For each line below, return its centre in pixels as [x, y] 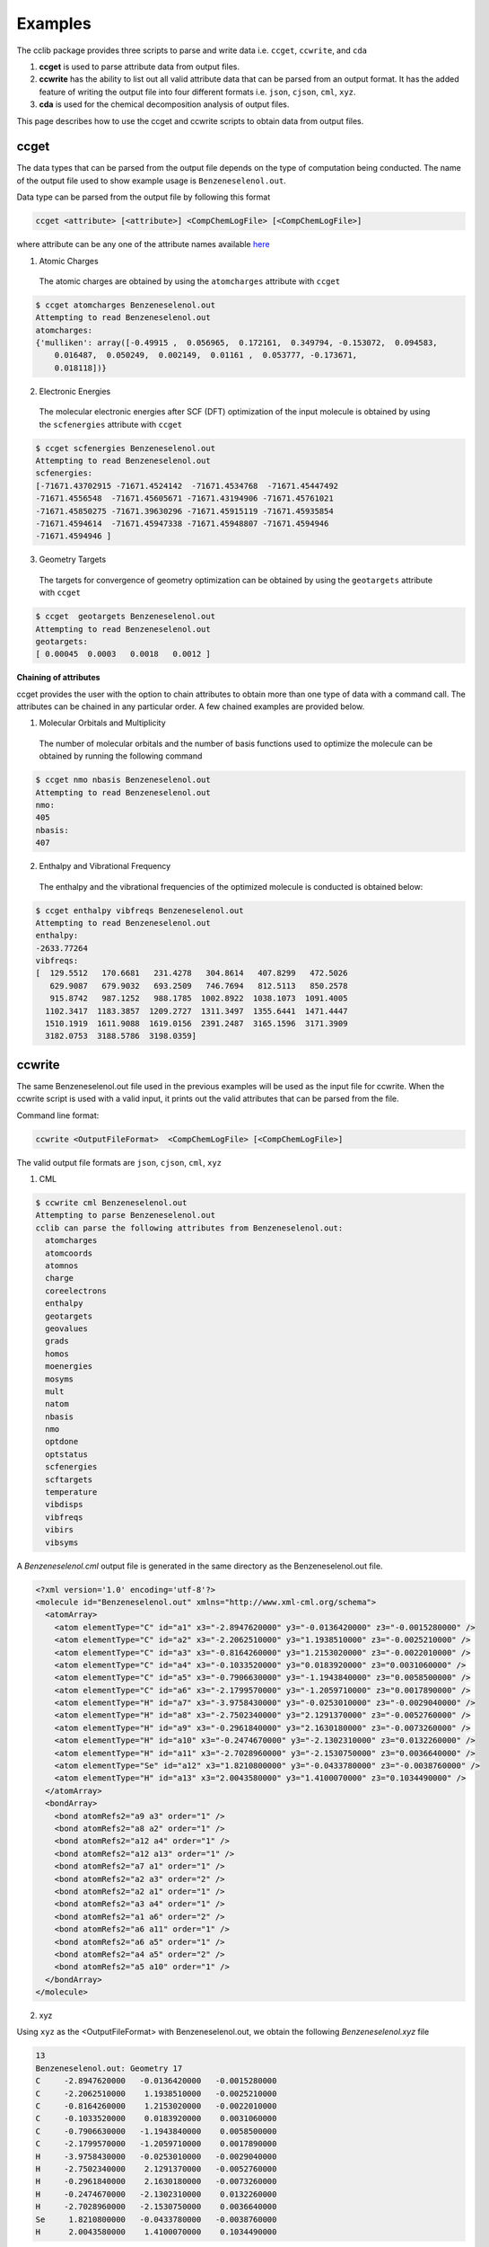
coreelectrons [76, 1291]
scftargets [69, 1479]
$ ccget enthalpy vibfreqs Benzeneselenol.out [140, 910]
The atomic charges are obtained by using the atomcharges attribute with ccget [190, 281]
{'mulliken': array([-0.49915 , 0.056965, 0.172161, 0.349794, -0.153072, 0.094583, [237, 343]
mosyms [60, 1379]
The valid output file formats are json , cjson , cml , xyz [119, 1162]
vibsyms [62, 1542]
